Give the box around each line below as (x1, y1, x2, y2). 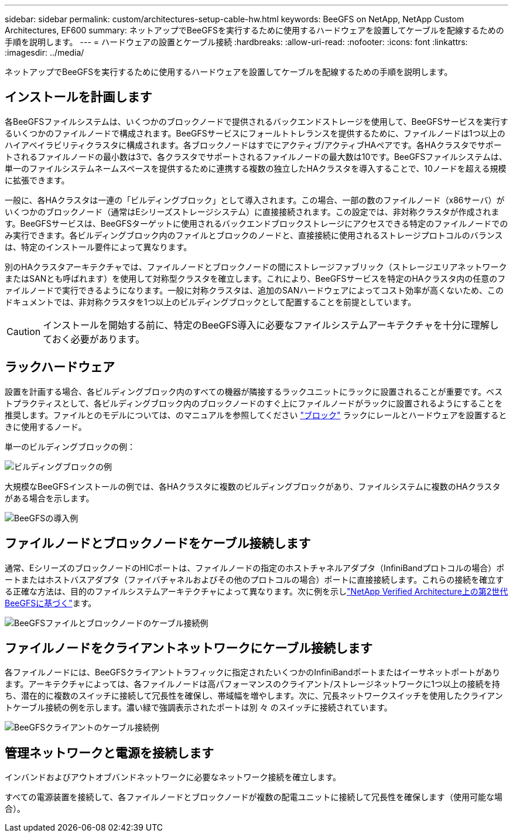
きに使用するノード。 (5, 421, 87, 432)
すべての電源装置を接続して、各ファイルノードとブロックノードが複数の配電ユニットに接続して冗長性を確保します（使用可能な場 (5, 792, 503, 802)
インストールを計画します (5, 90, 152, 105)
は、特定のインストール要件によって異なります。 (5, 241, 192, 252)
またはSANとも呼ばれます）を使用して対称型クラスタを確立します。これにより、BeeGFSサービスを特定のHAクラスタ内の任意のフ (5, 273, 506, 283)
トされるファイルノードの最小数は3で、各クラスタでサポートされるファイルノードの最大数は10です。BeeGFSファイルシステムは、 (5, 151, 507, 162)
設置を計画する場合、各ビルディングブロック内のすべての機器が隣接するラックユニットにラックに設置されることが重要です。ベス (5, 386, 503, 397)
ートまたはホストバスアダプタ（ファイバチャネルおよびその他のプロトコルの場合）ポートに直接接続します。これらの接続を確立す (5, 574, 504, 585)
